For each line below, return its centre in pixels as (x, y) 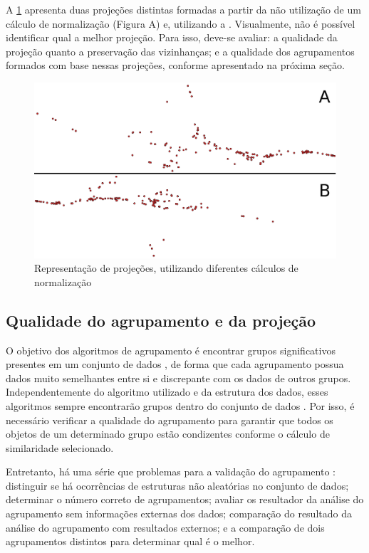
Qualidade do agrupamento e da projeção (161, 320)
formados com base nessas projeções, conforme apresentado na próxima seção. (175, 65)
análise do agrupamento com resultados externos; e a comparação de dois (165, 527)
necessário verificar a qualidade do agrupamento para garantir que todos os (170, 420)
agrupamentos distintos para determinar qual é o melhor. (130, 541)
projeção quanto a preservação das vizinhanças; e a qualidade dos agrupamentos (180, 51)
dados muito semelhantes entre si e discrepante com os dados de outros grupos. (178, 378)
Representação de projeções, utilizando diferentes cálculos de (166, 268)
